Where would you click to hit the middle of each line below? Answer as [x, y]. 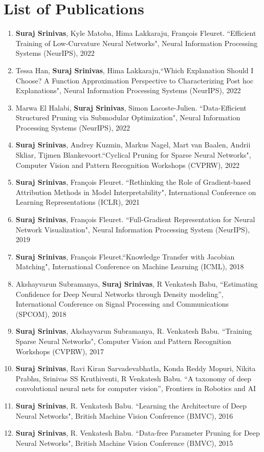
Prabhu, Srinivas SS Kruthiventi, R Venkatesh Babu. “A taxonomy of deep [133, 378]
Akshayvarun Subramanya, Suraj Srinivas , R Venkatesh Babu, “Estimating [137, 284]
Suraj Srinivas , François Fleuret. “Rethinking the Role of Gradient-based [133, 182]
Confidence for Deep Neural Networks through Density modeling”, [119, 294]
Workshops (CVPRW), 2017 [60, 351]
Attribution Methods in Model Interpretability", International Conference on [136, 192]
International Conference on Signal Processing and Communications [122, 304]
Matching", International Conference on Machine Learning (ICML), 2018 [130, 266]
